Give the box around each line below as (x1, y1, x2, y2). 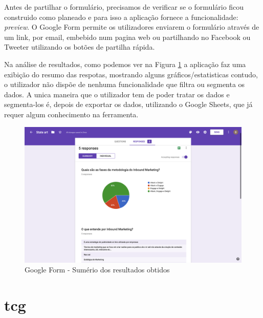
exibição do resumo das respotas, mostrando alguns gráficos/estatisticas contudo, (4, 69, 258, 79)
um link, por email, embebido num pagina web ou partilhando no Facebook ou (4, 31, 251, 42)
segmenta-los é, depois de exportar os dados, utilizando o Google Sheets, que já (4, 99, 253, 110)
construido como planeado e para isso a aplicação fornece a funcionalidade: (4, 11, 238, 22)
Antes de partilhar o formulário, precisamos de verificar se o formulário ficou (4, 2, 244, 12)
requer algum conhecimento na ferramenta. (4, 109, 139, 119)
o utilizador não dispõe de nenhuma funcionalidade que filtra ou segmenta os (4, 79, 245, 90)
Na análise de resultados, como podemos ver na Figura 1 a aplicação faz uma (4, 58, 246, 69)
